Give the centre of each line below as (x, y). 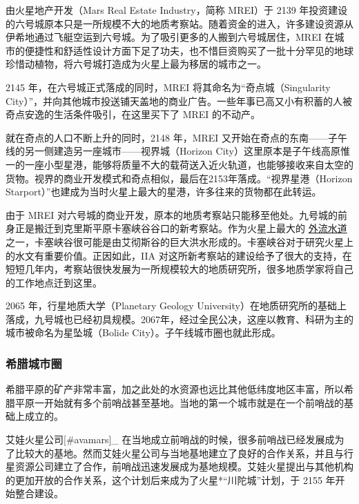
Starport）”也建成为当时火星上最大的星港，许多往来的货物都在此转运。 (164, 192)
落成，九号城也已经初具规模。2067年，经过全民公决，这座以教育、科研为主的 (179, 319)
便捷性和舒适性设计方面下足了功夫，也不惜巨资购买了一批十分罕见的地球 (189, 50)
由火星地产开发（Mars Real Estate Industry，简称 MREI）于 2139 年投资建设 (177, 10)
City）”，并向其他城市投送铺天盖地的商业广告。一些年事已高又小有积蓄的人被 (179, 100)
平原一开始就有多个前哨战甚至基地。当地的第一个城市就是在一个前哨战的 (179, 402)
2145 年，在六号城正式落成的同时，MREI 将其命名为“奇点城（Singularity (168, 87)
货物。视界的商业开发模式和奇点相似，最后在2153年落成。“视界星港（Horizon (179, 178)
